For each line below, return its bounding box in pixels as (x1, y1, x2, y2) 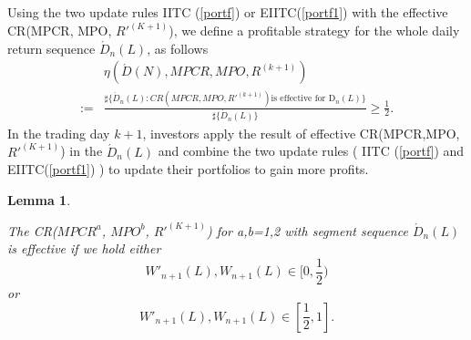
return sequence (7, 38, 96, 57)
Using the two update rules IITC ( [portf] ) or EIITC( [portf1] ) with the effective (7, 3, 448, 21)
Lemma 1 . (7, 190, 71, 209)
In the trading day (7, 123, 110, 142)
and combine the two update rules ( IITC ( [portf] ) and (158, 141, 465, 160)
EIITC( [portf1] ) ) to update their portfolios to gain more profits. (7, 160, 369, 179)
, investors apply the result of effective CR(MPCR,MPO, (142, 123, 460, 142)
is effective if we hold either (7, 239, 161, 258)
